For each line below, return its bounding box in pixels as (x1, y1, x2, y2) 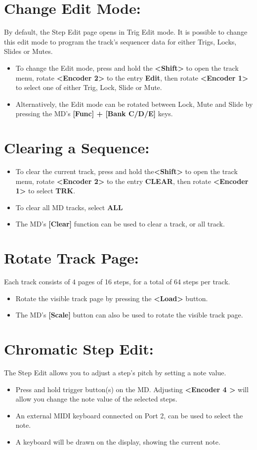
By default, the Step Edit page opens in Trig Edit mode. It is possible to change (4, 27, 248, 37)
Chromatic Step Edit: (4, 339, 154, 359)
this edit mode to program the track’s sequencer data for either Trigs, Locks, (4, 36, 237, 46)
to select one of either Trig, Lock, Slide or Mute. (15, 82, 162, 92)
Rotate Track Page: (4, 248, 139, 268)
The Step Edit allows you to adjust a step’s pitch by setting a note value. (4, 367, 226, 377)
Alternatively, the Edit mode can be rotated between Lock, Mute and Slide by (15, 98, 253, 109)
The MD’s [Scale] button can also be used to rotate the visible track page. (15, 310, 243, 320)
